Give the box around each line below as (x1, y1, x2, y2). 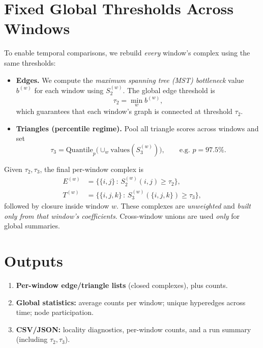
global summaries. (4, 220, 60, 231)
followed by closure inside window (4, 200, 109, 211)
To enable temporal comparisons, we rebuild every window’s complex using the (4, 47, 250, 58)
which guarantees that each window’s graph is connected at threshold (16, 106, 232, 117)
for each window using (34, 84, 104, 95)
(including (16, 334, 48, 344)
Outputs (4, 250, 63, 271)
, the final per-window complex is (40, 163, 143, 174)
